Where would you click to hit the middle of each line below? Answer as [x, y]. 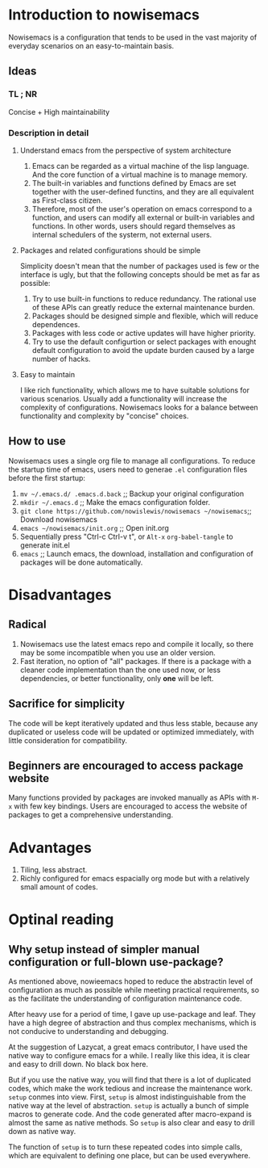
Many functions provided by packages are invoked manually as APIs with [130, 798]
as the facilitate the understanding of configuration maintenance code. [126, 998]
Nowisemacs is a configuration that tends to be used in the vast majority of [133, 37]
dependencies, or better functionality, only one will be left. [117, 678]
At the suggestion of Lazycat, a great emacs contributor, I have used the [128, 1047]
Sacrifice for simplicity [67, 704]
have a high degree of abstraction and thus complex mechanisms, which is [132, 1023]
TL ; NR [23, 95]
